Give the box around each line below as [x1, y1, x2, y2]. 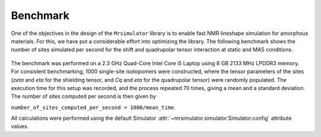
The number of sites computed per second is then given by [11, 93, 156, 100]
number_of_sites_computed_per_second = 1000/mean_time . [11, 104, 176, 111]
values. [11, 123, 29, 130]
